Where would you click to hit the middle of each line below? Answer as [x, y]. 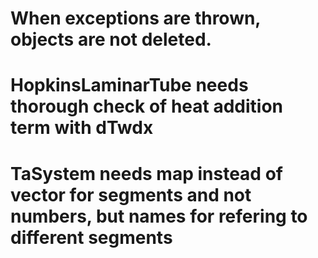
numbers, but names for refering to [159, 216]
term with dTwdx [82, 128]
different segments [91, 237]
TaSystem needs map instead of [146, 173]
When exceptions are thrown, [135, 18]
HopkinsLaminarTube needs [129, 85]
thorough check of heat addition [146, 106]
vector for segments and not [131, 194]
